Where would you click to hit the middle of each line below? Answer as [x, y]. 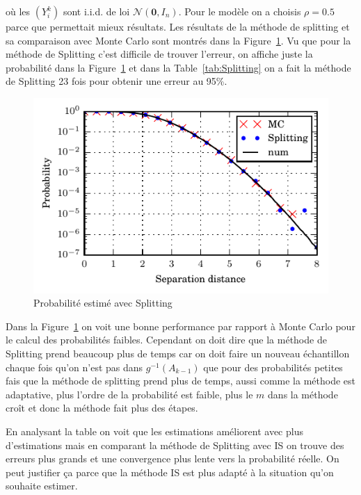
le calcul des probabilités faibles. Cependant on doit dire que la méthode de [166, 340]
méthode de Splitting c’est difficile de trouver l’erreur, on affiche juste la [159, 54]
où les [18, 11]
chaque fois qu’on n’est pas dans [74, 367]
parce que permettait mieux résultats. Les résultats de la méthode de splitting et [178, 26]
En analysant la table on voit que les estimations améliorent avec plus [154, 431]
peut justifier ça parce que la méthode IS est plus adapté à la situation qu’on [170, 472]
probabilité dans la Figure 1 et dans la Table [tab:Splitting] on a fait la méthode [178, 67]
